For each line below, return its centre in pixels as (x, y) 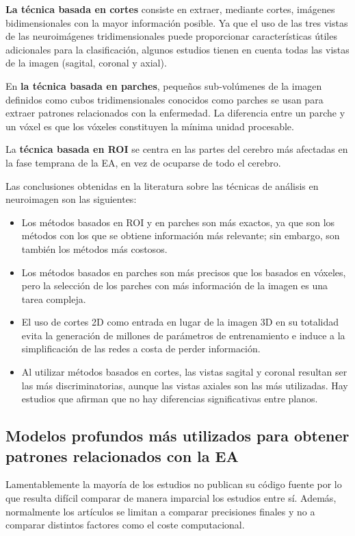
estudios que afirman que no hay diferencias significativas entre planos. (170, 399)
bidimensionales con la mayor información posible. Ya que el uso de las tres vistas (177, 22)
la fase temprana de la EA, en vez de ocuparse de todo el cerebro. (143, 162)
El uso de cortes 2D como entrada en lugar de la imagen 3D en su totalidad (180, 322)
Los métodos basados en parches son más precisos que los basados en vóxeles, (184, 272)
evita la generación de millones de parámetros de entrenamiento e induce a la (183, 335)
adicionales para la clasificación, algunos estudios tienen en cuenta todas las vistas (177, 49)
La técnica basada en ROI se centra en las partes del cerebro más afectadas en (177, 149)
